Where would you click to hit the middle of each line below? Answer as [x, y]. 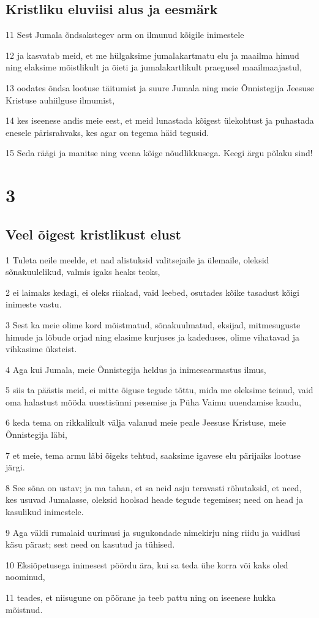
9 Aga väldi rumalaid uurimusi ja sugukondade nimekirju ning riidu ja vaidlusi [153, 532]
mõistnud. [24, 609]
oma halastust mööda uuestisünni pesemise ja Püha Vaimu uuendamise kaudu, [153, 401]
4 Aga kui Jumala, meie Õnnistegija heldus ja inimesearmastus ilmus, [136, 369]
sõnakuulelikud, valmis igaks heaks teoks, [83, 272]
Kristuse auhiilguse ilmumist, [60, 100]
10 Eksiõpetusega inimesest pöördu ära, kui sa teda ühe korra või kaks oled [147, 564]
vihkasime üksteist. [41, 349]
